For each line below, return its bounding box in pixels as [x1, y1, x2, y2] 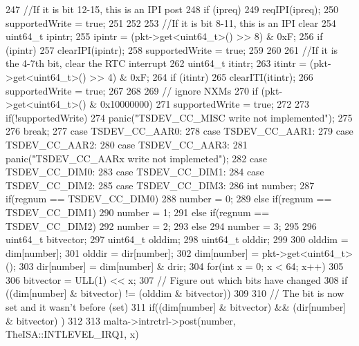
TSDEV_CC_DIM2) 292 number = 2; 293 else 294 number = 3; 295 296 [6, 218, 317, 233]
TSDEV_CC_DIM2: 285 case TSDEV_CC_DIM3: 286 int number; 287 [6, 177, 315, 192]
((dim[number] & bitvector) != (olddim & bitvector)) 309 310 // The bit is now [6, 286, 344, 300]
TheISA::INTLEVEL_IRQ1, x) [6, 327, 139, 341]
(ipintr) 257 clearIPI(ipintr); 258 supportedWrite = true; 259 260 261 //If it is [6, 42, 338, 57]
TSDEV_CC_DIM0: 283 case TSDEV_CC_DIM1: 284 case [6, 164, 264, 179]
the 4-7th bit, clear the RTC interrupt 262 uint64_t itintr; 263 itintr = [6, 56, 307, 70]
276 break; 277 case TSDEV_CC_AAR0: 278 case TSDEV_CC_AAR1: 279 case [6, 124, 353, 138]
